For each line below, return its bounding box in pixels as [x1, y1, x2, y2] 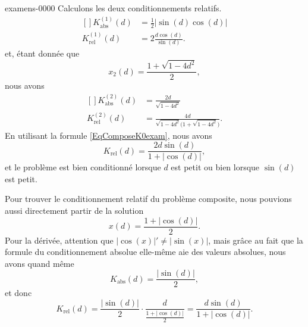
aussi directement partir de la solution [5, 204, 144, 216]
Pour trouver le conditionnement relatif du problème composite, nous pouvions [5, 192, 292, 205]
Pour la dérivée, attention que [5, 233, 114, 246]
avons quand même [5, 257, 74, 269]
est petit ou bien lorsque [171, 161, 260, 173]
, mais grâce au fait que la [208, 233, 303, 246]
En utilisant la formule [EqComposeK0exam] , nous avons [5, 129, 212, 141]
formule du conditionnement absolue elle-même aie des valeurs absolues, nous [5, 245, 286, 258]
